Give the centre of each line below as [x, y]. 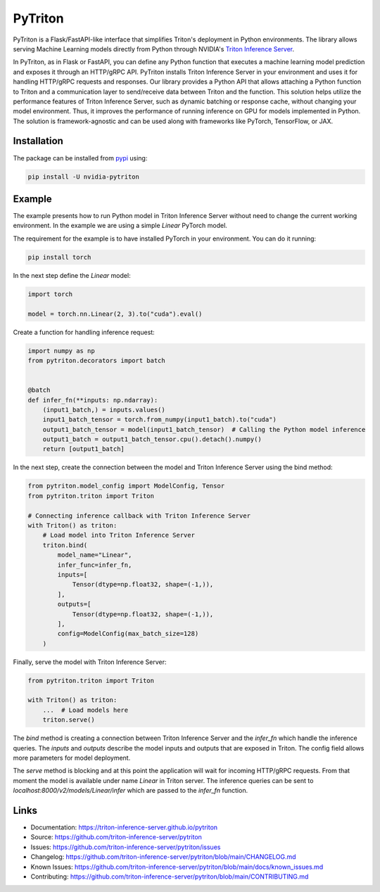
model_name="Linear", [95, 555]
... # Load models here [85, 710]
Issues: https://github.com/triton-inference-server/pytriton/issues [126, 847]
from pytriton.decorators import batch [96, 360]
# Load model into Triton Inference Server [119, 535]
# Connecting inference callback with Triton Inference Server [139, 516]
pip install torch [59, 257]
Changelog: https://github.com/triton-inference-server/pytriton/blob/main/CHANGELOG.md [163, 857]
